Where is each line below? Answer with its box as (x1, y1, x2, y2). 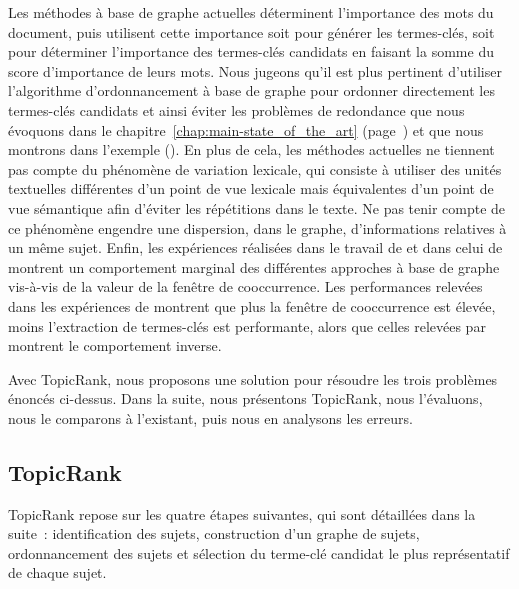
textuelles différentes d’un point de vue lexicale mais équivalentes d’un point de (8, 178, 494, 199)
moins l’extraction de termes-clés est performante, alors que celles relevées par (8, 315, 486, 336)
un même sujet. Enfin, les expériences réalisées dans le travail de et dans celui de (8, 237, 503, 258)
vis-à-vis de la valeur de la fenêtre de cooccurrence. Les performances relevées (8, 276, 483, 297)
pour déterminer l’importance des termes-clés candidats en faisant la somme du (8, 41, 494, 62)
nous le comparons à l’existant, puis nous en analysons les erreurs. (8, 407, 413, 428)
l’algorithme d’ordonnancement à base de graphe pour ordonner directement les (8, 80, 495, 101)
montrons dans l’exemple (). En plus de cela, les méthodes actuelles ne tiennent (8, 139, 495, 160)
